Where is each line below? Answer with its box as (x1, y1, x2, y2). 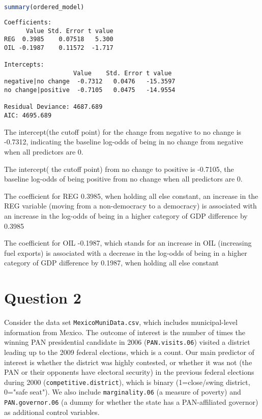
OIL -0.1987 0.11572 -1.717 (4, 44, 113, 51)
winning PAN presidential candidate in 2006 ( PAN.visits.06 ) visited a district (4, 337, 250, 347)
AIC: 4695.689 (4, 112, 52, 119)
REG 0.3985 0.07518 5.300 (4, 36, 113, 43)
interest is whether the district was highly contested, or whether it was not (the (4, 356, 252, 367)
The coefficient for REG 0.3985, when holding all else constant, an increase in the (4, 190, 258, 201)
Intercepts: (4, 61, 44, 69)
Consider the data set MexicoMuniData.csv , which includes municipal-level (4, 317, 238, 327)
